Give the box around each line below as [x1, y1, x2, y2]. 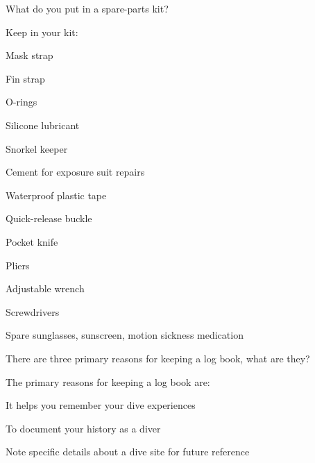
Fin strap [6, 71, 45, 85]
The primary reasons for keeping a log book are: [6, 374, 210, 389]
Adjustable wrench [6, 281, 85, 296]
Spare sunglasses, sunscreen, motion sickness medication [6, 328, 244, 342]
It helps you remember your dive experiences [6, 398, 196, 412]
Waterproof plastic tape [6, 187, 107, 202]
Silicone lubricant [6, 117, 80, 132]
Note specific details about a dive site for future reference [6, 444, 250, 459]
